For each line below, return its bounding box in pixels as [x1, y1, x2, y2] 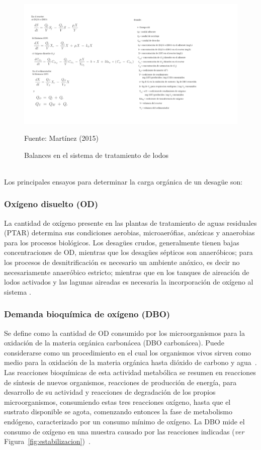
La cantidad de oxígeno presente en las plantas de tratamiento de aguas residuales [4, 217, 257, 228]
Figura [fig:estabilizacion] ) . [4, 436, 91, 446]
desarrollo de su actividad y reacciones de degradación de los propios [4, 387, 216, 397]
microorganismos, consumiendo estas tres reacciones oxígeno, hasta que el [4, 396, 231, 407]
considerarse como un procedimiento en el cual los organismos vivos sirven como [4, 347, 251, 357]
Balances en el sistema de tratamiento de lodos [24, 149, 169, 160]
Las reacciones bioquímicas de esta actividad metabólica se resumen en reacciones [4, 367, 256, 378]
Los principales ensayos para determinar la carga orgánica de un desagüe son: [4, 176, 243, 187]
